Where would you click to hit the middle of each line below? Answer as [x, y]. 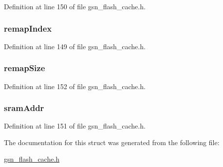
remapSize [25, 68]
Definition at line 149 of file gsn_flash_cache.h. [75, 46]
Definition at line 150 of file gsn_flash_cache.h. [75, 6]
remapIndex [28, 28]
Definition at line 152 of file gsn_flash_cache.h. [75, 86]
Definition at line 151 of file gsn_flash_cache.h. [75, 126]
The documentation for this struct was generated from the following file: [112, 142]
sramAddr [24, 108]
